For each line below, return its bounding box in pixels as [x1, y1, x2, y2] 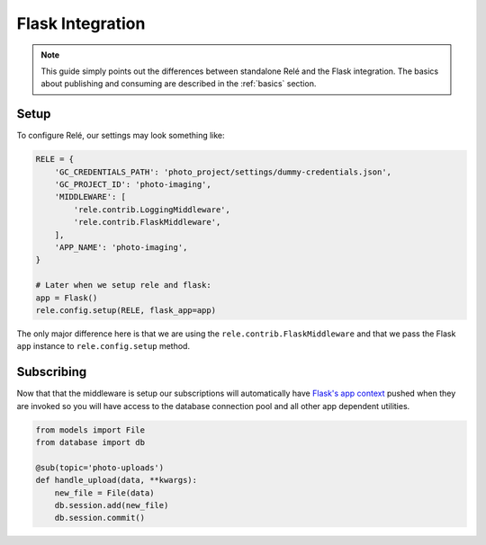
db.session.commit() [54, 513, 146, 523]
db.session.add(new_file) [54, 500, 169, 510]
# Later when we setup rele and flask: [35, 280, 211, 290]
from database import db [35, 437, 146, 447]
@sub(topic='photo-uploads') [35, 462, 165, 472]
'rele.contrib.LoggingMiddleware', [73, 204, 231, 215]
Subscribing [16, 364, 87, 380]
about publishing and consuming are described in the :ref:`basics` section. [40, 78, 317, 89]
